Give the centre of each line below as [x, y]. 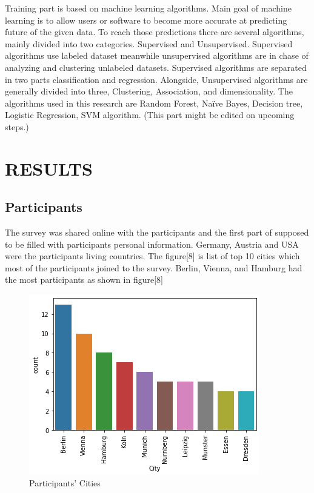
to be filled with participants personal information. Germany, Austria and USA [152, 244]
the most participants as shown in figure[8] [84, 280]
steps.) [17, 126]
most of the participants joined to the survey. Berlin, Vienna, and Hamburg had [154, 267]
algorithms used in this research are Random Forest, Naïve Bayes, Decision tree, [154, 103]
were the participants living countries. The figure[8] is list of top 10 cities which [152, 256]
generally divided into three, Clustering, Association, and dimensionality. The [149, 91]
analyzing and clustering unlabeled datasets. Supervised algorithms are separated [156, 67]
